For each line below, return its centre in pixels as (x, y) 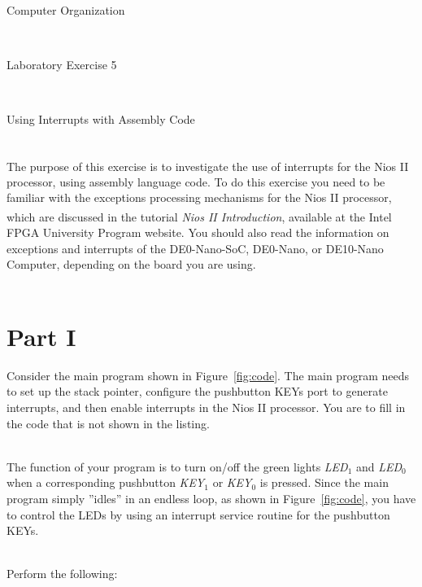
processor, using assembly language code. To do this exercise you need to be (196, 181)
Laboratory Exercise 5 (62, 65)
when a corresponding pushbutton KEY (106, 482)
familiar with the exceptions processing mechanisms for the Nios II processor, (199, 197)
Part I (41, 336)
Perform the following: (62, 574)
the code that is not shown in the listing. (108, 423)
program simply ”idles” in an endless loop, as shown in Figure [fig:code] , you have (211, 498)
